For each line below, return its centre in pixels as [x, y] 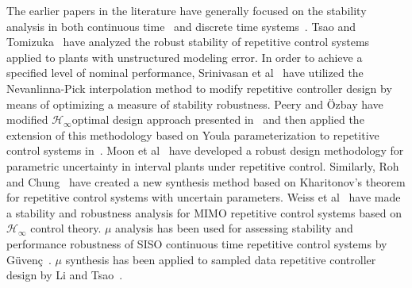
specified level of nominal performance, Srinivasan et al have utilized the [185, 73]
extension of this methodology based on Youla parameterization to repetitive [193, 134]
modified [27, 119]
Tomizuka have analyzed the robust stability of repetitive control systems [188, 42]
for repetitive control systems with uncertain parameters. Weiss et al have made [204, 197]
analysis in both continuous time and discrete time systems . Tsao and [181, 26]
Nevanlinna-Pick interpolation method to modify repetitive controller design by [199, 88]
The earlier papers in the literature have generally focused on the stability [187, 10]
